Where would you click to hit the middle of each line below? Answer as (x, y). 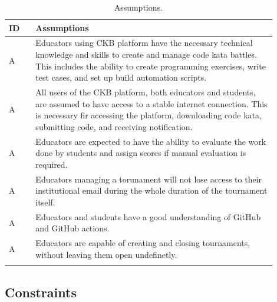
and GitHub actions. (72, 228)
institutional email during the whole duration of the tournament (151, 190)
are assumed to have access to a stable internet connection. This (151, 103)
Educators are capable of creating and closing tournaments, (143, 243)
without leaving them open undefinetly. (106, 254)
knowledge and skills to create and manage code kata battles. (146, 54)
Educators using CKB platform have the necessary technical (144, 43)
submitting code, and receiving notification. (114, 126)
